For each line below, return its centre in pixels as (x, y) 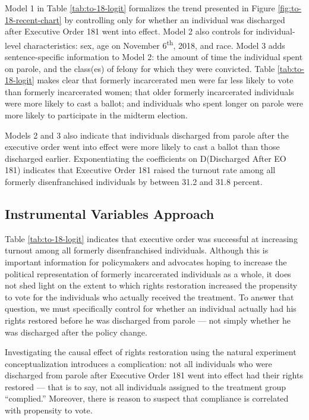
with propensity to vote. (49, 410)
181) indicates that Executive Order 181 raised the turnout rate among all (140, 170)
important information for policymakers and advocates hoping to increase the (146, 261)
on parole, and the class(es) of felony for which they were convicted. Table (140, 68)
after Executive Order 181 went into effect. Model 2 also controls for (129, 31)
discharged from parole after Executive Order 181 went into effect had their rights (154, 375)
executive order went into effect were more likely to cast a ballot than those (142, 147)
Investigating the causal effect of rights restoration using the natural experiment (151, 352)
